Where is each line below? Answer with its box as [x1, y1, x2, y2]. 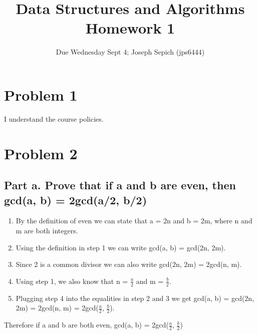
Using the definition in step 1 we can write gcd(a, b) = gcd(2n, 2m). [16, 242, 226, 252]
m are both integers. [16, 225, 78, 235]
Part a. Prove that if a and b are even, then [4, 177, 236, 193]
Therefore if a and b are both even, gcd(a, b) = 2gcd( [4, 319, 169, 330]
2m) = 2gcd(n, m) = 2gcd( [16, 302, 99, 313]
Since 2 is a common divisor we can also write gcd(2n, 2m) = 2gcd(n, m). [16, 259, 242, 269]
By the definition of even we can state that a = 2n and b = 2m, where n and [16, 215, 252, 226]
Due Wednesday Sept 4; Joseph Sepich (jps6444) [56, 47, 205, 57]
